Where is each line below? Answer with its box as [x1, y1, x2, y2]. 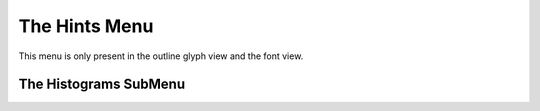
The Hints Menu [18, 15, 154, 37]
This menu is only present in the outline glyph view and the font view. [18, 50, 304, 62]
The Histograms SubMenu [18, 76, 185, 93]
